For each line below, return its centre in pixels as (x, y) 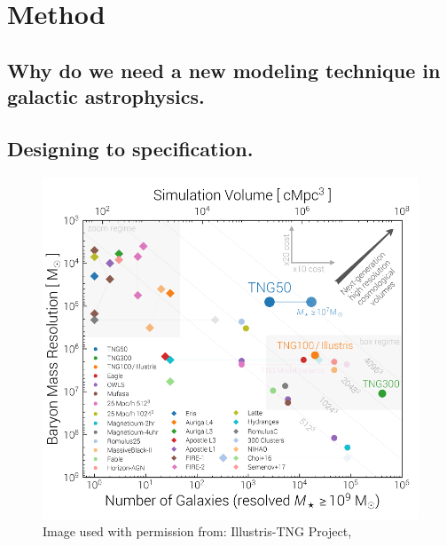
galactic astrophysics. (106, 96)
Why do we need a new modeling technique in (224, 70)
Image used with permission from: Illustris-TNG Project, (197, 531)
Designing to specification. (130, 148)
